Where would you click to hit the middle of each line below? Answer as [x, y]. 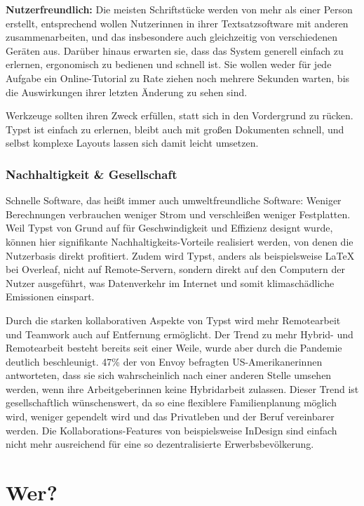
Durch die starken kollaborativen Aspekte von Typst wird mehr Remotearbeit [173, 320]
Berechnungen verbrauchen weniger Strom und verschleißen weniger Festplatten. [178, 214]
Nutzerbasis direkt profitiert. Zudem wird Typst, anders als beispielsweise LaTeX [180, 255]
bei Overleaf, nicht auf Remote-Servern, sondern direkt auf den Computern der [175, 269]
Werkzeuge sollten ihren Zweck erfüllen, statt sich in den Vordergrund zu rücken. [180, 115]
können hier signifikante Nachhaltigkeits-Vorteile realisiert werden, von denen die [180, 241]
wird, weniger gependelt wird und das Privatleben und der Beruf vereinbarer [170, 417]
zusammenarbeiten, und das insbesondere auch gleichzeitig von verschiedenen [171, 37]
